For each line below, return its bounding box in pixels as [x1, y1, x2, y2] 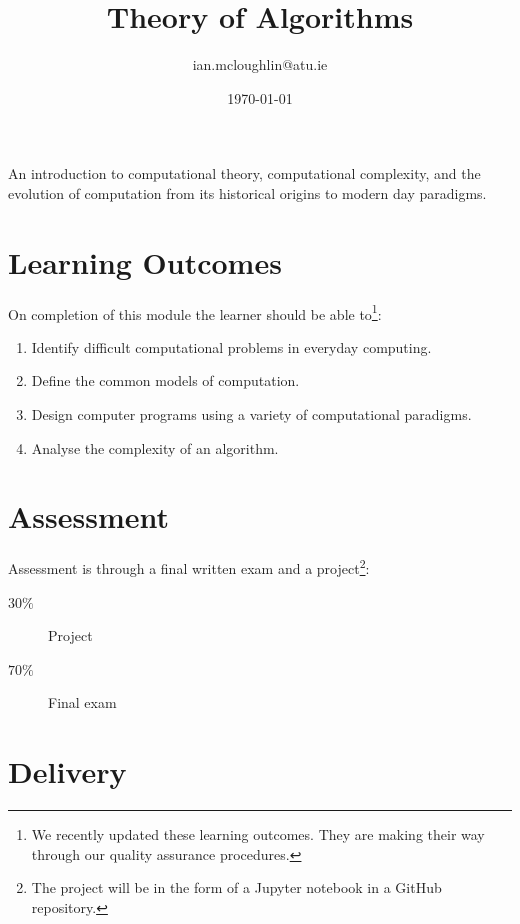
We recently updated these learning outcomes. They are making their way [31, 824, 485, 845]
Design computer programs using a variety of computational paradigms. [31, 404, 472, 425]
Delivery [8, 751, 127, 792]
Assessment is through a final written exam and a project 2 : [8, 555, 370, 579]
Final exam [48, 692, 117, 713]
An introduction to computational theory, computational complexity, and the [8, 163, 481, 184]
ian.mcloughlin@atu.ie [192, 54, 328, 75]
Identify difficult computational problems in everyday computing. [31, 336, 432, 357]
